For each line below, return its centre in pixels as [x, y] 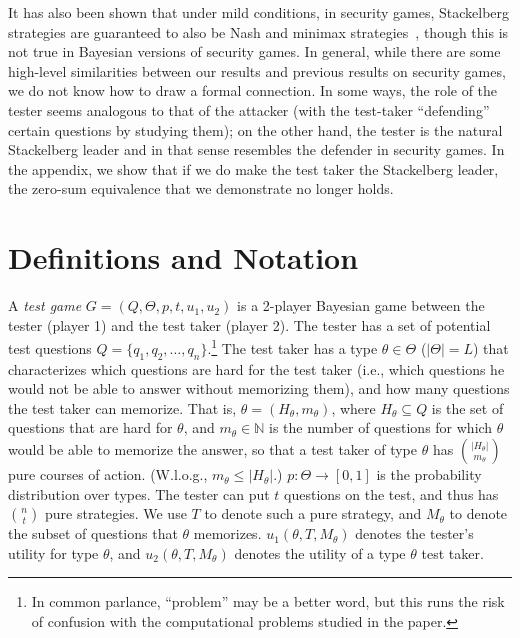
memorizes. [227, 533]
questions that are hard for [90, 427]
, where [353, 407]
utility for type [53, 552]
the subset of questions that [93, 533]
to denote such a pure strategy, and [313, 513]
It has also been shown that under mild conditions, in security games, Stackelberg [259, 12]
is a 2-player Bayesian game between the [361, 305]
